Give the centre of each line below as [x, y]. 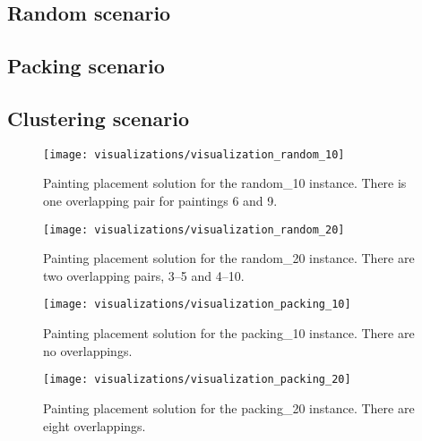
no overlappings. [88, 350]
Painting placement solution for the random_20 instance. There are [229, 258]
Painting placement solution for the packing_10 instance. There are [229, 333]
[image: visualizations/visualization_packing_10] [197, 305]
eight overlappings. [95, 425]
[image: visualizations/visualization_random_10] [194, 154]
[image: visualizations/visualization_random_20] [194, 229]
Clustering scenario [98, 118]
